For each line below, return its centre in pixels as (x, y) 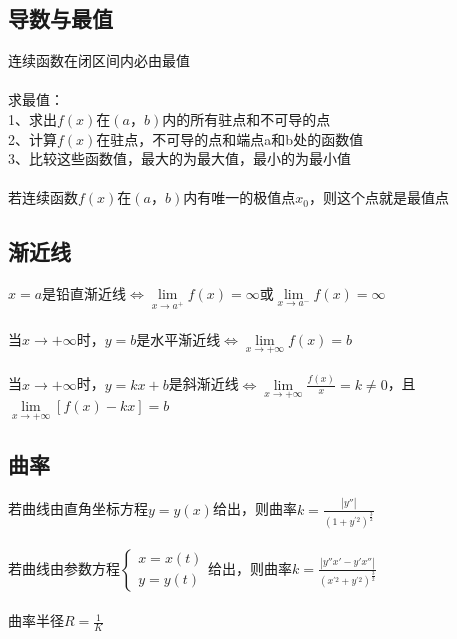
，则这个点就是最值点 (378, 197)
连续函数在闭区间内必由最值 (99, 60)
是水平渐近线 (178, 338)
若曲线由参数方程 (64, 567)
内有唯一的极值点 (239, 197)
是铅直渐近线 (84, 293)
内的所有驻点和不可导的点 (246, 118)
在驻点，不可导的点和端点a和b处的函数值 (230, 138)
